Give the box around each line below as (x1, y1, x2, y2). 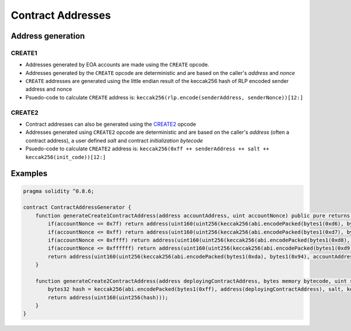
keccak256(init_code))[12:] (25, 154, 106, 160)
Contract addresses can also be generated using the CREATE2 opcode (25, 120, 196, 128)
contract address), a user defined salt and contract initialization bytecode (25, 137, 203, 144)
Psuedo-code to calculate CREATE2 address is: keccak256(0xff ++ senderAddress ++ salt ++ (25, 145, 270, 152)
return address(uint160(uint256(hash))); (47, 294, 168, 301)
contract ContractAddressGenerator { (23, 204, 132, 211)
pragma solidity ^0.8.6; (23, 188, 95, 194)
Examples (11, 168, 48, 178)
